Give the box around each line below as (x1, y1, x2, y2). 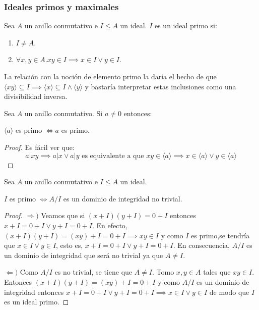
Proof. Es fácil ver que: (4, 141, 75, 152)
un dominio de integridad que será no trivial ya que (4, 249, 163, 260)
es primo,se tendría (191, 230, 250, 240)
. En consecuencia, (173, 240, 230, 250)
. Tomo (152, 267, 174, 277)
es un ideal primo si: (154, 20, 217, 31)
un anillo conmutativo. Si (24, 108, 103, 118)
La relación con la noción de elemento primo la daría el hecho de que (4, 71, 217, 81)
